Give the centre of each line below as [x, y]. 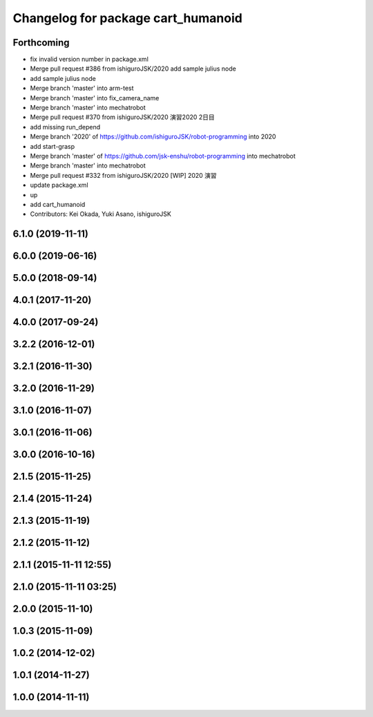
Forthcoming [41, 43]
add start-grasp [52, 146]
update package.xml [59, 185]
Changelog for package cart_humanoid [128, 18]
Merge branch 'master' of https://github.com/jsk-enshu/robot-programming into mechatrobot [163, 156]
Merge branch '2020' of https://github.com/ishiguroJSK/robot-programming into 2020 [153, 137]
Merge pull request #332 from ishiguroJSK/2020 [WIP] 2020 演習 [123, 175]
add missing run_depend [65, 127]
